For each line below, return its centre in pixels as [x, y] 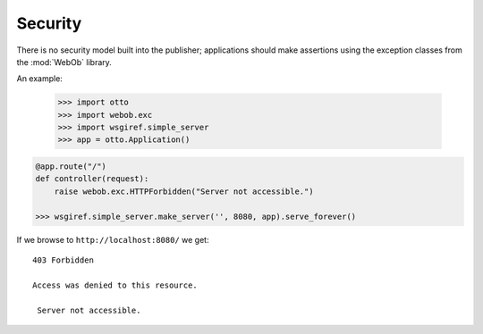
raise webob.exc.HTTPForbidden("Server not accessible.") [184, 191]
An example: [39, 79]
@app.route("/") [71, 167]
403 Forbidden [63, 260]
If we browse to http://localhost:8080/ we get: [113, 239]
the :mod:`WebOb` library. [64, 62]
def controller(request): [92, 179]
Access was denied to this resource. [115, 285]
